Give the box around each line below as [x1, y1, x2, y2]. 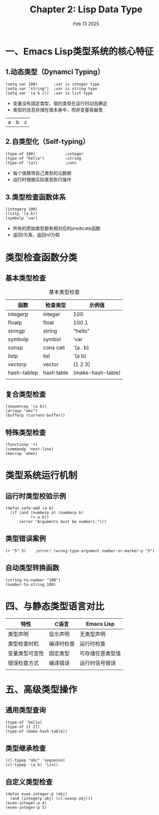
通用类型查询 [5, 706, 46, 715]
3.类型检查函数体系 [5, 193, 66, 201]
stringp [8, 327, 25, 335]
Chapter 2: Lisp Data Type [30, 4, 143, 15]
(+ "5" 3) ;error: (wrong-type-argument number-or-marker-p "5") [5, 548, 155, 553]
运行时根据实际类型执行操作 [12, 176, 72, 182]
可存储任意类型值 [79, 650, 122, 657]
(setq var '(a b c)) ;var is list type [5, 90, 93, 96]
